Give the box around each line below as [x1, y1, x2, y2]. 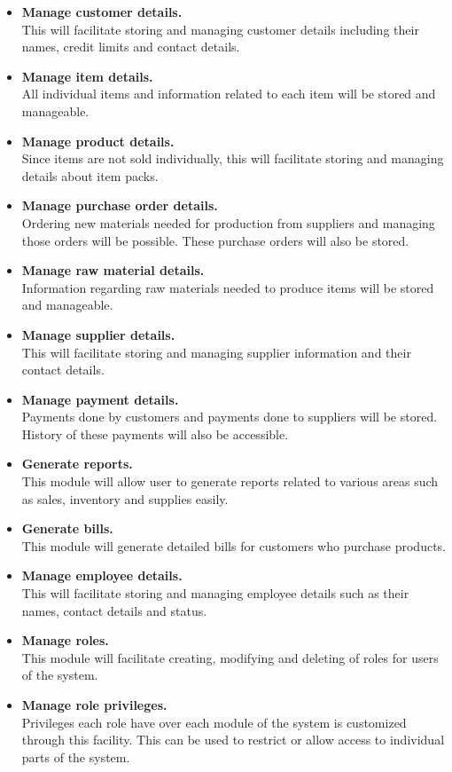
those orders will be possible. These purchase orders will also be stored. [21, 231, 409, 249]
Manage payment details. [21, 390, 179, 408]
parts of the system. [21, 747, 130, 766]
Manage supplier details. [21, 325, 175, 343]
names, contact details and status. [21, 601, 207, 619]
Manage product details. [21, 131, 175, 150]
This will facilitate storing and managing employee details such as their [21, 584, 409, 603]
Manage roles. [21, 631, 109, 650]
